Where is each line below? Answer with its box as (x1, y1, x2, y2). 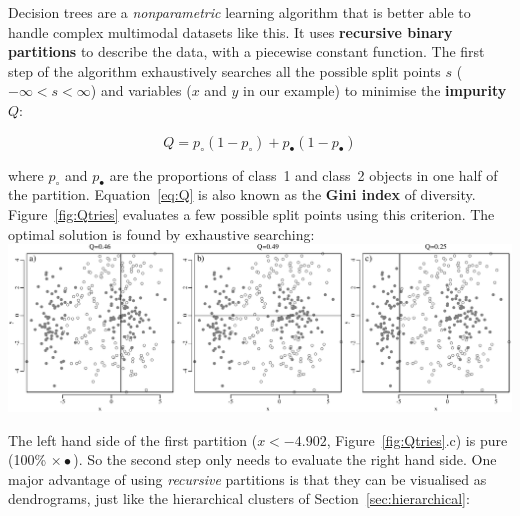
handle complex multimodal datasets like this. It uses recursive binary (8, 21, 453, 42)
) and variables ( (90, 80, 192, 101)
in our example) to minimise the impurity (243, 80, 507, 101)
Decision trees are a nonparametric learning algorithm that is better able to (8, 2, 471, 22)
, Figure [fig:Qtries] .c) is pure (326, 429, 508, 450)
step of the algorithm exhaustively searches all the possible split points (8, 60, 441, 81)
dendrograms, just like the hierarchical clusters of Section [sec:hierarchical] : (8, 488, 470, 509)
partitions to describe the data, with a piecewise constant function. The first (8, 41, 485, 62)
